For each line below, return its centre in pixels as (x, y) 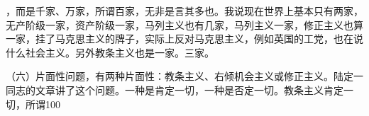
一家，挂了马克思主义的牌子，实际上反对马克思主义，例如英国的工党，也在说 (184, 39)
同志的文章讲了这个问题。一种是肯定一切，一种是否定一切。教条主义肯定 (175, 89)
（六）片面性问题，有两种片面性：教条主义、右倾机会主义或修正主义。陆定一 (184, 76)
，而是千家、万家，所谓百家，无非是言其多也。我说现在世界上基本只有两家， (184, 11)
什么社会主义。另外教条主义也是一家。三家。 (110, 52)
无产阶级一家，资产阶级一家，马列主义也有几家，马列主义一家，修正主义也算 (184, 24)
